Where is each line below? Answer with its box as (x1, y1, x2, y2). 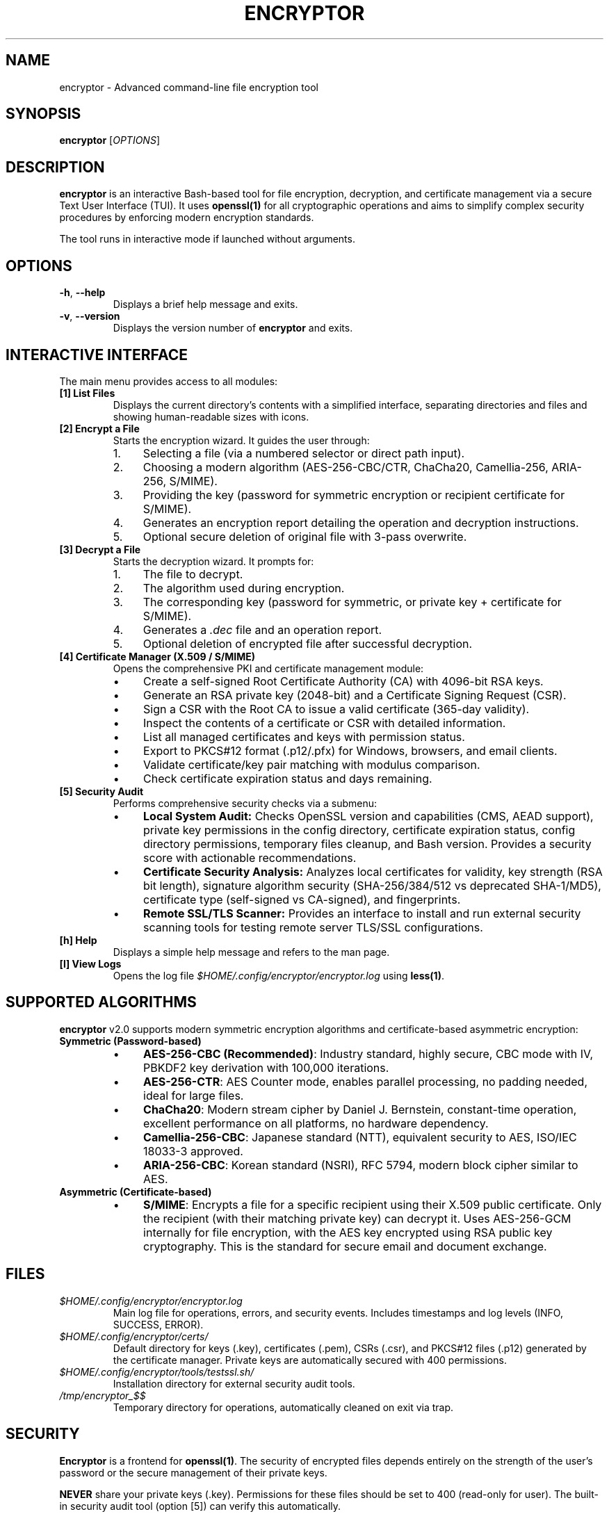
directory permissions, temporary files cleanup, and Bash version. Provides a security (143, 836, 592, 851)
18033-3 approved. (143, 1143, 243, 1158)
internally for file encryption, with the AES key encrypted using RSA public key (143, 1225, 553, 1239)
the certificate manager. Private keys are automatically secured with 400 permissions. (113, 1353, 507, 1366)
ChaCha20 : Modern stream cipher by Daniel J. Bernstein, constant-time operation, (143, 1102, 577, 1116)
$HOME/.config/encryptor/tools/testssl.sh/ (59, 1365, 254, 1378)
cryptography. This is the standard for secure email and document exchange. (143, 1239, 547, 1253)
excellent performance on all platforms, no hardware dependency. (143, 1116, 489, 1130)
